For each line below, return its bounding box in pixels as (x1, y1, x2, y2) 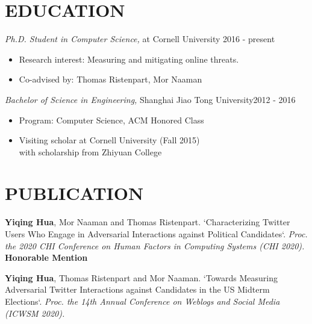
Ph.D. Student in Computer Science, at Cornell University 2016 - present (5, 33, 275, 45)
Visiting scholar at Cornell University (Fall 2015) (19, 134, 200, 146)
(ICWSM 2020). (5, 307, 65, 319)
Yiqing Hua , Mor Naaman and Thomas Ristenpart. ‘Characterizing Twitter (5, 216, 290, 228)
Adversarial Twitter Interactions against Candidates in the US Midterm (5, 283, 270, 296)
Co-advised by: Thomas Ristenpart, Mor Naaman (19, 73, 202, 86)
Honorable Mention (5, 251, 88, 264)
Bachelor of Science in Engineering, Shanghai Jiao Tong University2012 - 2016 (5, 93, 296, 105)
